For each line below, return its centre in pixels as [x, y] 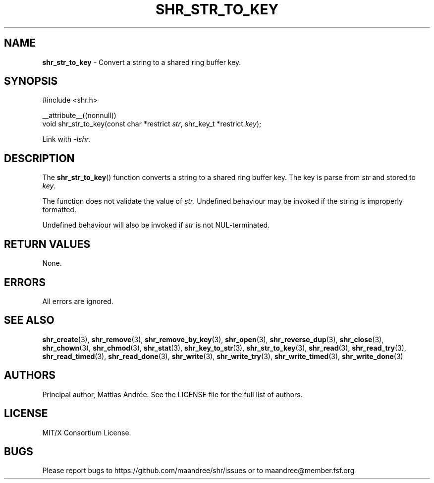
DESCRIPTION [39, 158]
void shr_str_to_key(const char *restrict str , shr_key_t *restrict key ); [152, 124]
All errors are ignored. [78, 301]
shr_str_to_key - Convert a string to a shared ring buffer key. [142, 62]
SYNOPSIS [31, 81]
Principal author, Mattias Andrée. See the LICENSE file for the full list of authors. [172, 394]
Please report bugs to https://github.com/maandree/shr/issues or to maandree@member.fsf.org [198, 471]
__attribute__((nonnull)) [79, 116]
